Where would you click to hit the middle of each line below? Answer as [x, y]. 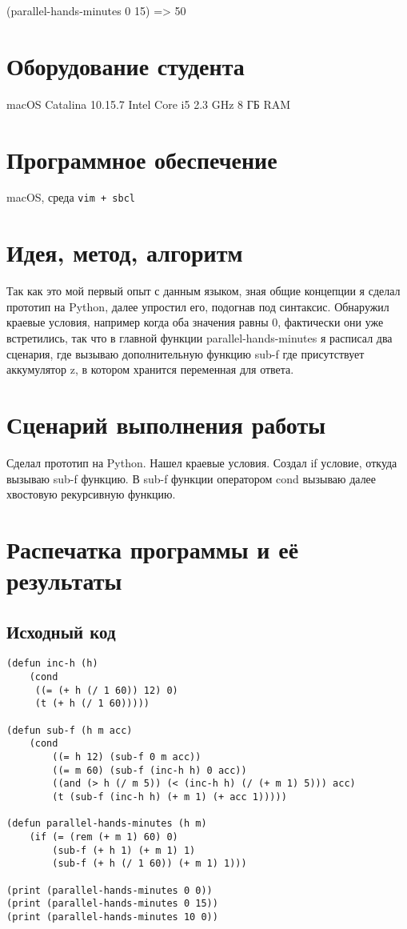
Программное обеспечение [142, 159]
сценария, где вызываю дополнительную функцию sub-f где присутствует [186, 353]
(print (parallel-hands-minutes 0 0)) [110, 890]
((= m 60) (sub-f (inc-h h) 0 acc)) [150, 770]
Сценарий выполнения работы [166, 424]
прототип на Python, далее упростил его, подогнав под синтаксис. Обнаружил [198, 306]
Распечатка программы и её [153, 549]
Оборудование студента [126, 65]
